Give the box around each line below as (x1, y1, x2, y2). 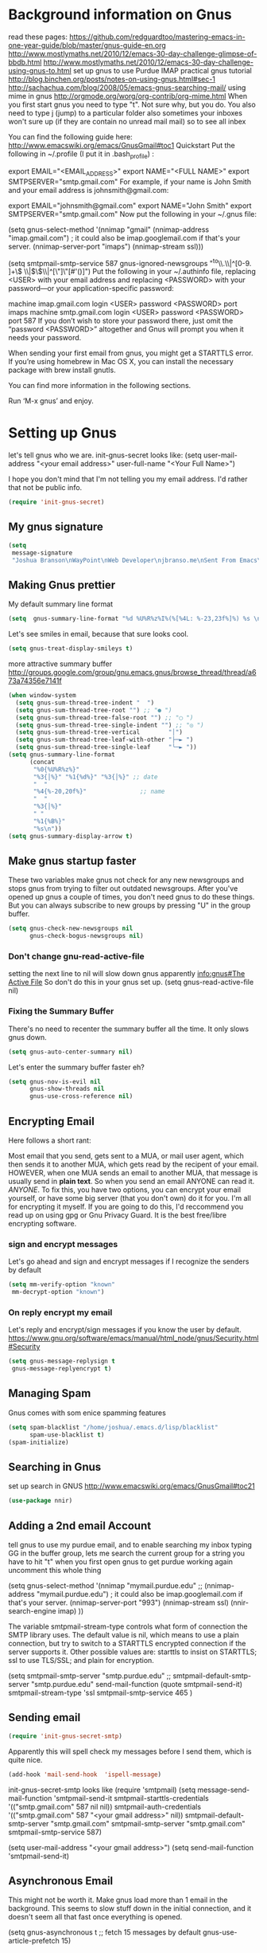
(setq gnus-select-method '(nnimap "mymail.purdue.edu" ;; (8, 1581, 203, 1590)
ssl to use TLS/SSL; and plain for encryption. (8, 1656, 155, 1665)
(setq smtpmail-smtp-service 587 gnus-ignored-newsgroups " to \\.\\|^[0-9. (8, 257, 252, 268)
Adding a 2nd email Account (8, 1519, 152, 1532)
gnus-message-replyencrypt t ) (11, 1365, 112, 1373)
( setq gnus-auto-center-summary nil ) (8, 1048, 133, 1056)
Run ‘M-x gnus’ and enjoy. (8, 396, 94, 406)
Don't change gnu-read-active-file (8, 951, 145, 962)
